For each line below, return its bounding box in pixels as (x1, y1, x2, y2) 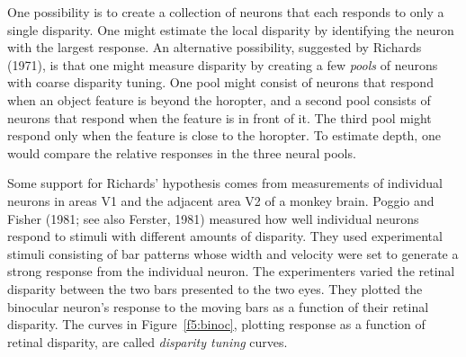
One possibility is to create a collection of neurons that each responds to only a (7, 3, 444, 21)
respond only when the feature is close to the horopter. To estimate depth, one (7, 126, 441, 145)
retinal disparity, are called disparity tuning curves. (7, 332, 288, 351)
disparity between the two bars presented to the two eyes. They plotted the (7, 279, 423, 298)
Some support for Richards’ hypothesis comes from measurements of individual (7, 174, 443, 192)
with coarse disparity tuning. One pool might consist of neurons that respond (7, 73, 434, 92)
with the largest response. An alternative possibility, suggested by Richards (7, 38, 422, 57)
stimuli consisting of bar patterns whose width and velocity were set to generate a (7, 244, 459, 263)
